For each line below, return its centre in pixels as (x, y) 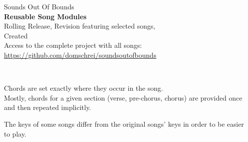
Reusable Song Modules (45, 16)
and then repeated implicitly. (48, 107)
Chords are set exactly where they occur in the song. (84, 88)
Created (16, 35)
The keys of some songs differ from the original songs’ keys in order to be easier (124, 124)
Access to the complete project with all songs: (73, 45)
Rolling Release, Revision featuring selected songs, (80, 26)
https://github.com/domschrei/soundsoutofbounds (80, 54)
